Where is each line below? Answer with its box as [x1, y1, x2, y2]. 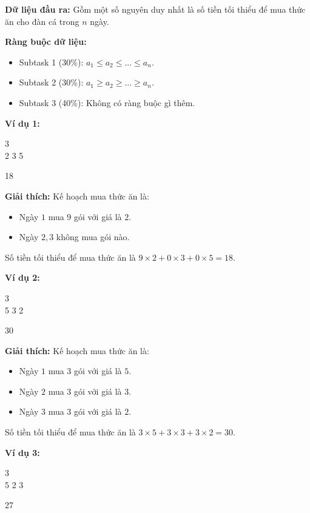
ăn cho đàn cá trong [5, 15, 79, 27]
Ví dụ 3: [5, 446, 40, 458]
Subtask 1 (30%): [19, 55, 84, 68]
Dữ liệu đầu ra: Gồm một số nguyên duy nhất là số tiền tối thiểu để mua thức [5, 3, 306, 15]
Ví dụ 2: [5, 271, 40, 284]
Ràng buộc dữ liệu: [5, 35, 87, 48]
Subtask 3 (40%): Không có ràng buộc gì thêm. [19, 96, 195, 109]
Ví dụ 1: [5, 116, 40, 129]
